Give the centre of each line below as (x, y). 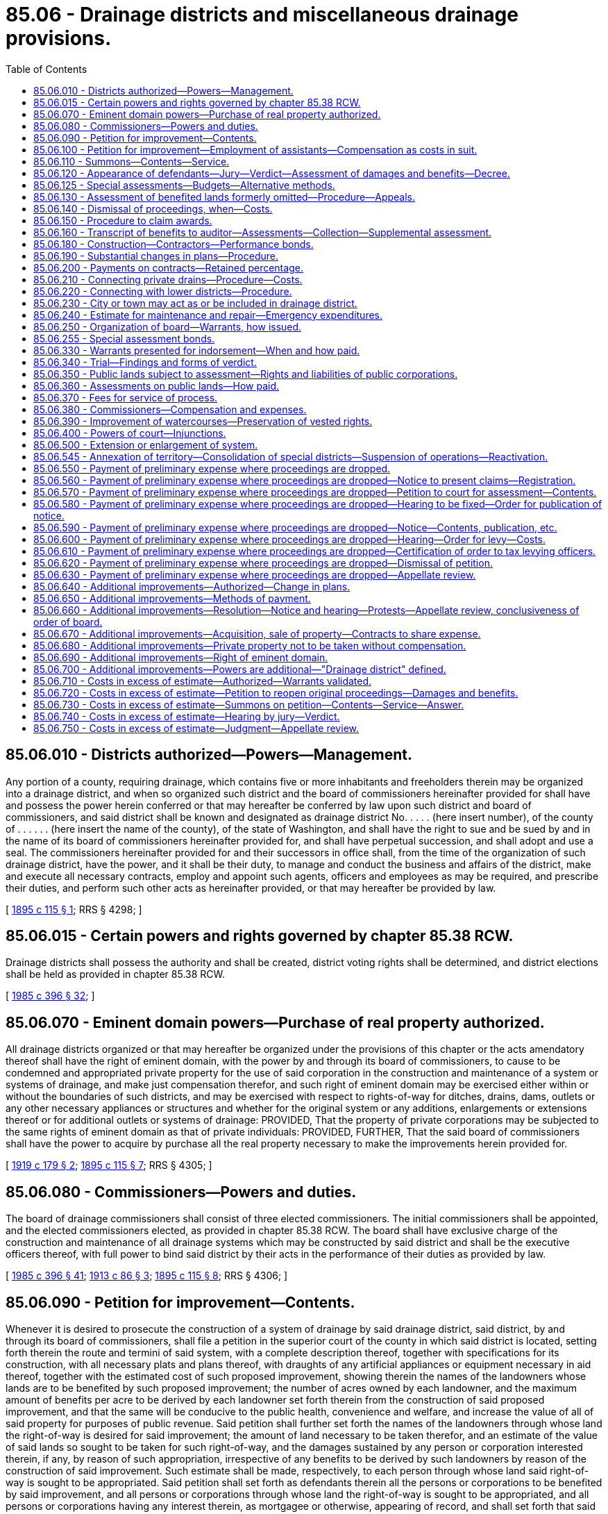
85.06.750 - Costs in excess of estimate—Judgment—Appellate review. (196, 728)
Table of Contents (47, 69)
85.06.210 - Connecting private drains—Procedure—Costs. (168, 279)
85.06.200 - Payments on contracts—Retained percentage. (168, 267)
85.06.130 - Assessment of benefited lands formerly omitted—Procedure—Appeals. (225, 197)
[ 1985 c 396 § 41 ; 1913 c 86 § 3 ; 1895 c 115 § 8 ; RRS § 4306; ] (147, 1276)
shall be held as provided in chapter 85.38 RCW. (116, 974)
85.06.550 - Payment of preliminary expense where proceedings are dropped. (212, 468)
